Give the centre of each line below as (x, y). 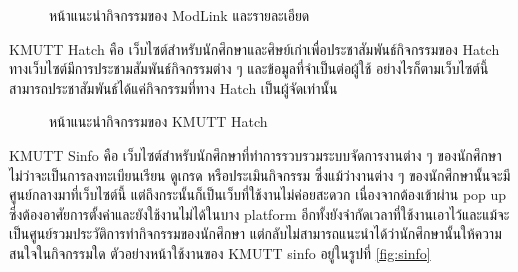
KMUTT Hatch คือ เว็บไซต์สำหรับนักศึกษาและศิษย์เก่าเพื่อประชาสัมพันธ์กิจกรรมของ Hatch (254, 48)
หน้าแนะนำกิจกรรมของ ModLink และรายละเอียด (179, 15)
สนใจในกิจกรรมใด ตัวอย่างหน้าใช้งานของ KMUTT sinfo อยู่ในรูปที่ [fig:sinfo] (220, 252)
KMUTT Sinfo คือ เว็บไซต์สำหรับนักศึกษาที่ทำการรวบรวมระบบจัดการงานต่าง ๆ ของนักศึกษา (255, 154)
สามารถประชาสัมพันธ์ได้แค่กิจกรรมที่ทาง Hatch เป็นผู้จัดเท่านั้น (173, 87)
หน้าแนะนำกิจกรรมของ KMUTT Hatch (158, 121)
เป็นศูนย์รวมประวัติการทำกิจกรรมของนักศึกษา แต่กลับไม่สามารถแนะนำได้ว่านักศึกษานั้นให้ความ (255, 233)
